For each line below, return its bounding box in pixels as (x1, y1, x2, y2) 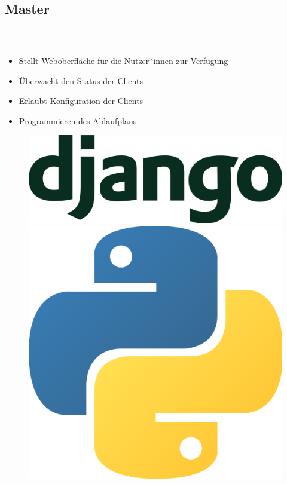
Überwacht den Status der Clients (19, 74, 143, 87)
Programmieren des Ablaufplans (19, 114, 137, 127)
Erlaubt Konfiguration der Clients (19, 94, 143, 107)
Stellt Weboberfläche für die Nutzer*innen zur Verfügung (19, 54, 228, 66)
